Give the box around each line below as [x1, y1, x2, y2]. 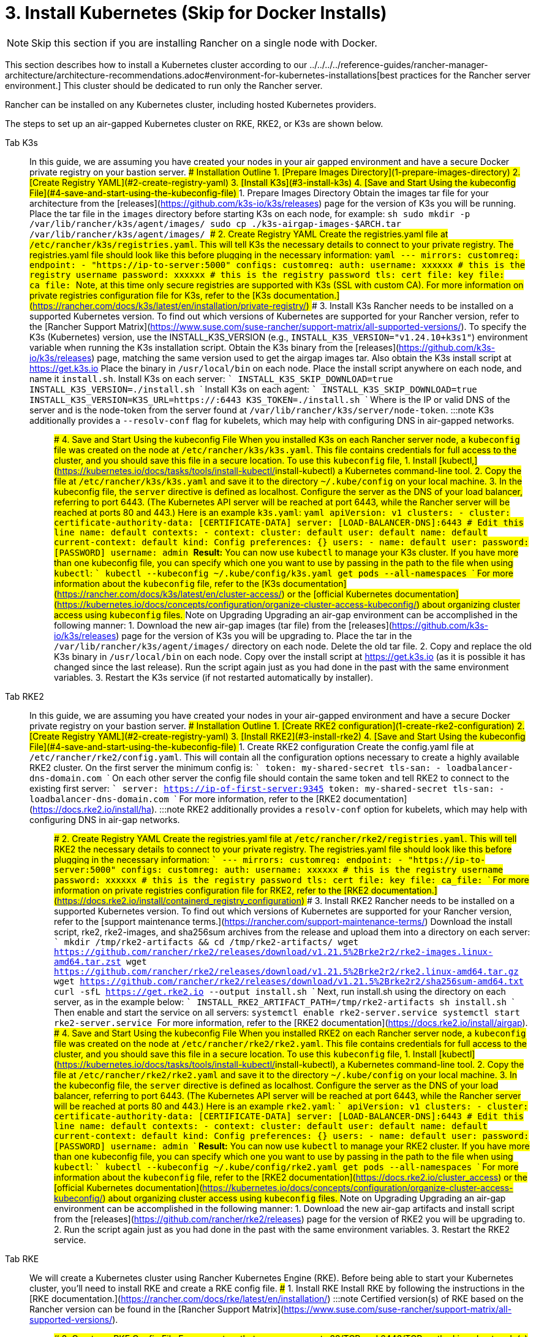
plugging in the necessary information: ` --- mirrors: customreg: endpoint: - [54, 854, 403, 865]
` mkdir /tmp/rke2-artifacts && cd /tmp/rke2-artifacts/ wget [54, 937, 359, 947]
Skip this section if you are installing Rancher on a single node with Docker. [31, 36, 377, 49]
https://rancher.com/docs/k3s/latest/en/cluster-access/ [57, 588, 282, 599]
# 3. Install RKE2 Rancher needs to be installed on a [307, 895, 515, 906]
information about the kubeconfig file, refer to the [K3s [54, 578, 281, 589]
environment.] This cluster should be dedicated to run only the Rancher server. [5, 80, 323, 91]
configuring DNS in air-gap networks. [29, 814, 180, 825]
